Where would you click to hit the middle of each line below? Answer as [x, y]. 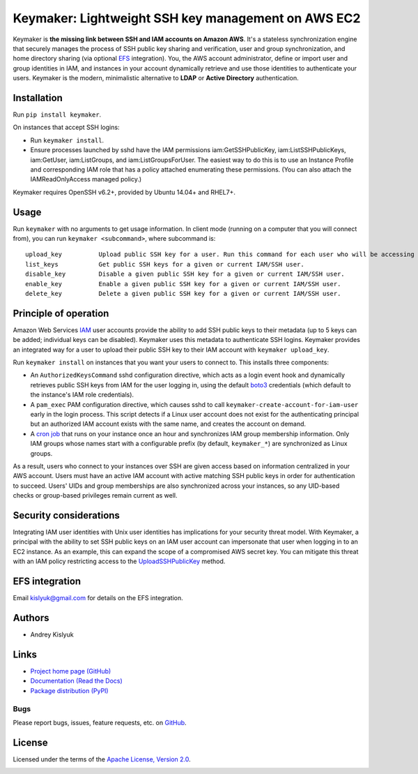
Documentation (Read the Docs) [77, 681]
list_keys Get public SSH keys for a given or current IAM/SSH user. [165, 264]
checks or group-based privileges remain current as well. [95, 496]
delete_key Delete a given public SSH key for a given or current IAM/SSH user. [183, 293]
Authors [31, 618]
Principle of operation [61, 313]
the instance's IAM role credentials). [82, 395]
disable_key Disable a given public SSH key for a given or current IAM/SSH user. [185, 274]
